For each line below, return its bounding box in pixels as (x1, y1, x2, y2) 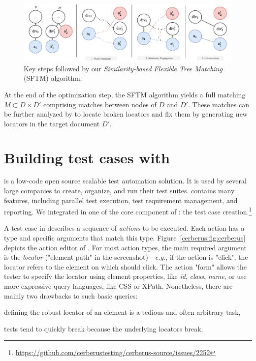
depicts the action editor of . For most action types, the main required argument (4, 242, 247, 252)
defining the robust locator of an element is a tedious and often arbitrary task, (4, 307, 241, 317)
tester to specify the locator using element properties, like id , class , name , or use (4, 271, 247, 281)
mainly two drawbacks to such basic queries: (4, 290, 138, 301)
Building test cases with (4, 147, 170, 167)
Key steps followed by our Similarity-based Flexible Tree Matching (24, 63, 223, 73)
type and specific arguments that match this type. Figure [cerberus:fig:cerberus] (4, 233, 246, 243)
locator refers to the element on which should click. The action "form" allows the (4, 261, 247, 271)
